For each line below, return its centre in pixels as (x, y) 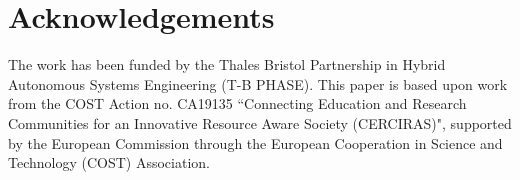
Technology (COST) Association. (109, 162)
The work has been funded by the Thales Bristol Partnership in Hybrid (227, 64)
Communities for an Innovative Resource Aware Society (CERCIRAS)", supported (260, 122)
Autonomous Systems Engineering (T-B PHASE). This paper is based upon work (258, 83)
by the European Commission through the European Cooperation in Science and (255, 142)
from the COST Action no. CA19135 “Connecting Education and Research (237, 103)
